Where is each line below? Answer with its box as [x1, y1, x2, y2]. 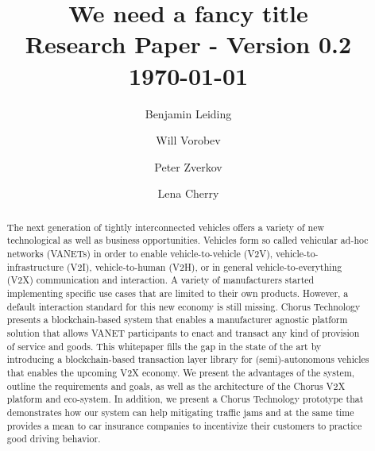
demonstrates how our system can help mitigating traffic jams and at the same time [6, 405, 354, 418]
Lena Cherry [157, 185, 219, 202]
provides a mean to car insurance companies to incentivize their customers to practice [6, 418, 362, 432]
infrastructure [6, 260, 64, 273]
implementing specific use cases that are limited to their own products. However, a [6, 286, 349, 299]
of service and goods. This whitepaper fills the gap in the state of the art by [6, 339, 322, 353]
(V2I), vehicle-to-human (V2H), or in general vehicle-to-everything [66, 260, 342, 273]
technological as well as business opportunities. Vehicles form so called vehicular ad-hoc [6, 233, 369, 247]
